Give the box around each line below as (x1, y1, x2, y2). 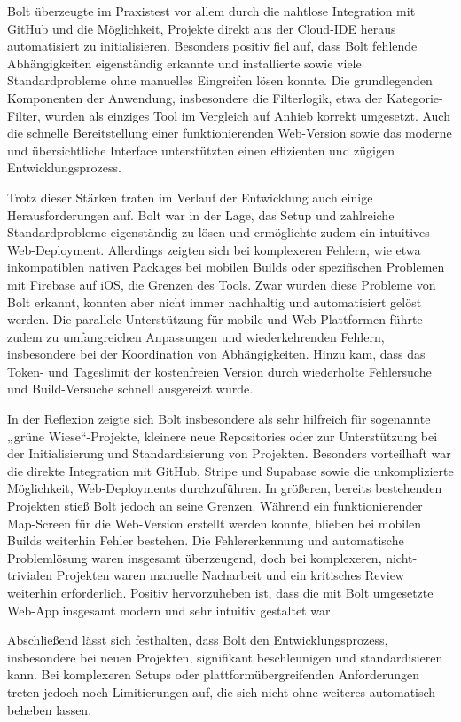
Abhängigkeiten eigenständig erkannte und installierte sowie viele (7, 53, 362, 72)
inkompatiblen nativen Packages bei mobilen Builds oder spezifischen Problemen (7, 258, 445, 276)
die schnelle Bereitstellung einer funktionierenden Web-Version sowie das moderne (7, 123, 452, 142)
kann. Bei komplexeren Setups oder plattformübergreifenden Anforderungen (7, 665, 419, 684)
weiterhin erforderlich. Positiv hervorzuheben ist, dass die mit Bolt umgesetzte (7, 583, 434, 601)
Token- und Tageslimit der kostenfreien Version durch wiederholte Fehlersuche (7, 361, 432, 380)
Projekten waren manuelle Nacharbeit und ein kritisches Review (56, 566, 404, 584)
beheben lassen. (7, 700, 92, 718)
